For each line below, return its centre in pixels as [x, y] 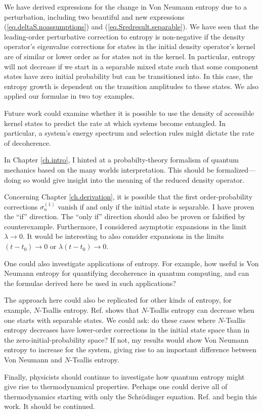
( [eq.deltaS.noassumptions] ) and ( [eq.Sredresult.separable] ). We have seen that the [131, 27]
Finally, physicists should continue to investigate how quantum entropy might [124, 376]
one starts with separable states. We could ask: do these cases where [110, 320]
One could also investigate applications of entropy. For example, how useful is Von [131, 263]
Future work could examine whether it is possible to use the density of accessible [129, 113]
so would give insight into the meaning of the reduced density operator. [134, 179]
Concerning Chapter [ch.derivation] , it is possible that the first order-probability [128, 197]
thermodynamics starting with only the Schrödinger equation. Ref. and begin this [130, 396]
